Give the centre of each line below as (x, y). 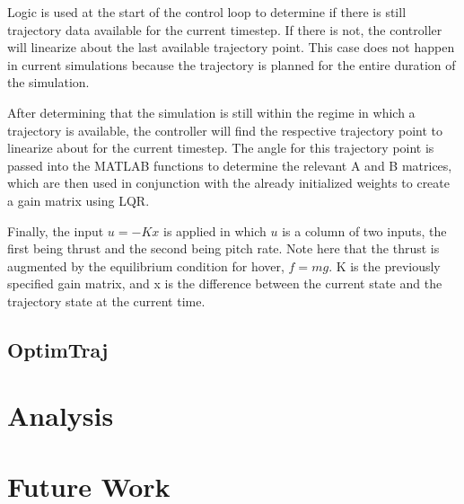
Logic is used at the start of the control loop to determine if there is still (207, 12)
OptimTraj (58, 349)
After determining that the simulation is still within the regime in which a (211, 112)
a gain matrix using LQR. (79, 200)
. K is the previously (385, 265)
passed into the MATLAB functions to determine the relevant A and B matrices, (230, 165)
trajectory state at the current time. (106, 301)
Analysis (61, 416)
